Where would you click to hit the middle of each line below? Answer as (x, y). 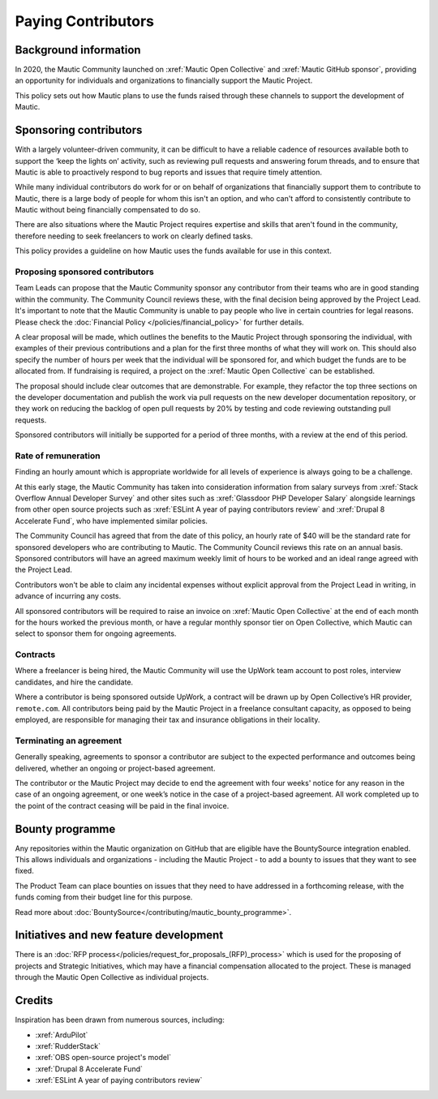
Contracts (35, 655)
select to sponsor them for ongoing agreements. (96, 633)
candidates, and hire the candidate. (74, 682)
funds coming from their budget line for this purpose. (104, 897)
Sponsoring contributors (79, 130)
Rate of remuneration (58, 456)
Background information (78, 50)
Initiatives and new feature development (119, 936)
